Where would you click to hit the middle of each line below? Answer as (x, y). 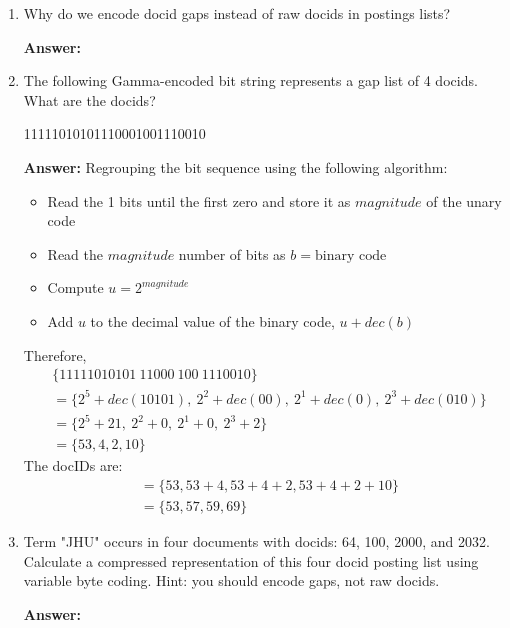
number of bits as (232, 253)
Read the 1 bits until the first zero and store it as (199, 200)
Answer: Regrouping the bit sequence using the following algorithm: (235, 166)
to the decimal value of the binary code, (212, 320)
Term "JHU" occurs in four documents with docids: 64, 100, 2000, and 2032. (256, 540)
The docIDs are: (73, 465)
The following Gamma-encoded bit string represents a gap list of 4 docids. (250, 80)
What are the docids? (89, 99)
